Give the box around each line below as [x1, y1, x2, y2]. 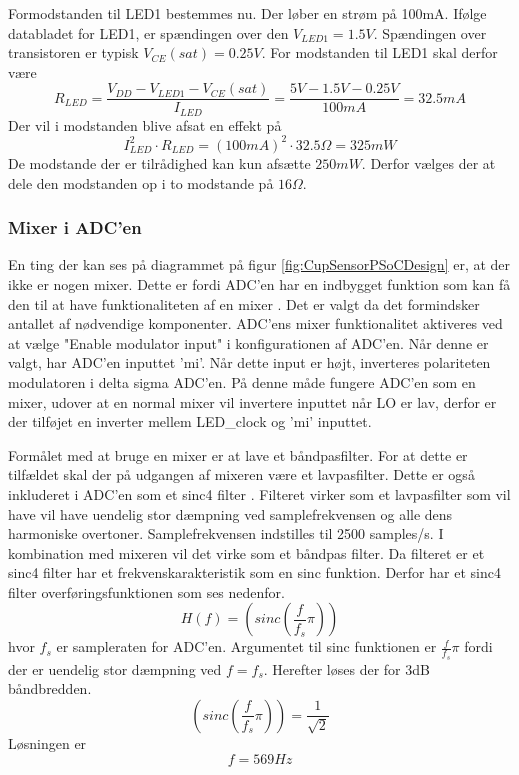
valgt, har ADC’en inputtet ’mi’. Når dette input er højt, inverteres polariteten [8, 352, 491, 373]
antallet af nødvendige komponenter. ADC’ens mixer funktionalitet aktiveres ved [8, 313, 503, 334]
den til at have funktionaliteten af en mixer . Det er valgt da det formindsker [8, 293, 480, 314]
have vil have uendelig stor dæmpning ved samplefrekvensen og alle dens [8, 503, 453, 524]
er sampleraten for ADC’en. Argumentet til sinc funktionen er [56, 636, 437, 657]
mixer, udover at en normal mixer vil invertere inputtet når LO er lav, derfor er [8, 391, 497, 412]
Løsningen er [8, 732, 87, 753]
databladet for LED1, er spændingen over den [8, 22, 289, 43]
